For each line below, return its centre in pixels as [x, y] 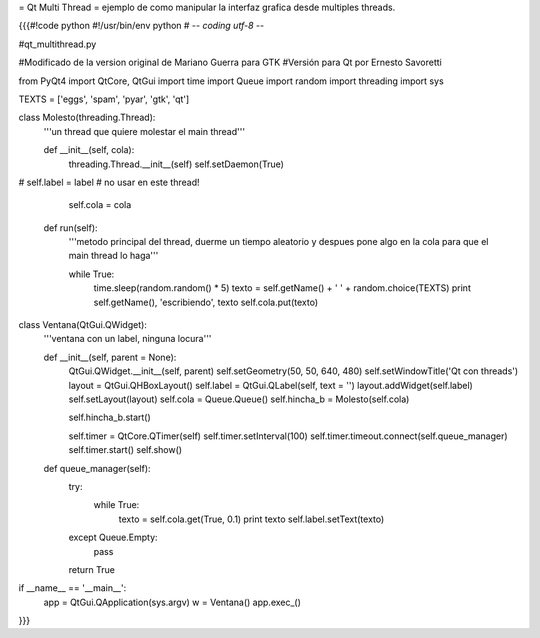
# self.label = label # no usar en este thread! [109, 182]
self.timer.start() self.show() [125, 450]
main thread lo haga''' [113, 256]
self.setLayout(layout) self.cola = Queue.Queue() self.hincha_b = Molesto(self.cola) [239, 399]
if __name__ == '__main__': [72, 588]
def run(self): [71, 227]
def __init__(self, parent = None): [110, 357]
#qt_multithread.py [57, 44]
